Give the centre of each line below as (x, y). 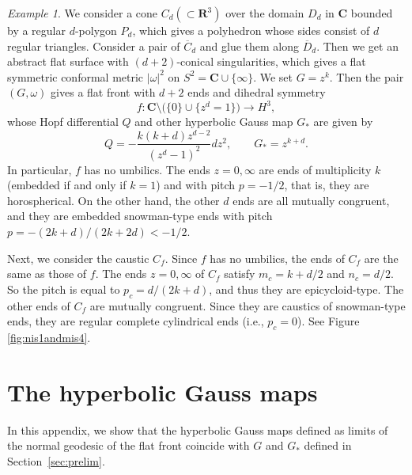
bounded (372, 13)
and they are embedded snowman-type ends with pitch (140, 216)
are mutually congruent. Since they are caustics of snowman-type (248, 305)
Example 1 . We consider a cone (83, 13)
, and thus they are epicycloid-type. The (306, 289)
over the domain (265, 13)
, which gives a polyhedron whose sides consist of (251, 30)
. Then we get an (357, 46)
